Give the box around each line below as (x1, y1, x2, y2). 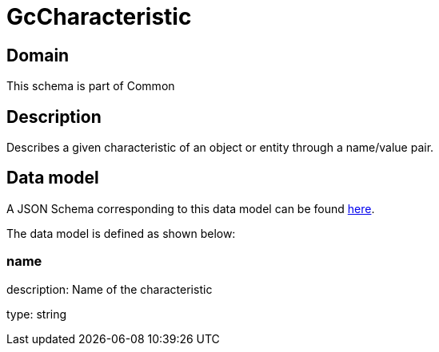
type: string (6, 307, 67, 321)
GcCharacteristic (6, 3, 192, 30)
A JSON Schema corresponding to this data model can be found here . (6, 201, 375, 216)
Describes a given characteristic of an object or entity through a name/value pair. (6, 140, 434, 155)
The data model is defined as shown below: (6, 226, 236, 240)
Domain (6, 45, 70, 65)
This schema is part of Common (6, 79, 175, 93)
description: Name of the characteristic (6, 282, 213, 296)
